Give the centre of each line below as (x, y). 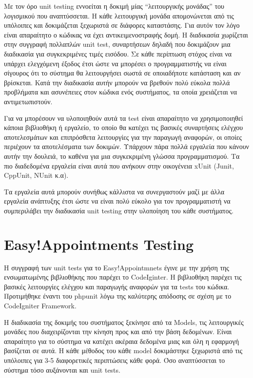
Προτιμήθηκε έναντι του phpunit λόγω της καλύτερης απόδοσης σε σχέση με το (118, 296)
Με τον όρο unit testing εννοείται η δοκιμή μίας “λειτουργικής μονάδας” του (114, 6)
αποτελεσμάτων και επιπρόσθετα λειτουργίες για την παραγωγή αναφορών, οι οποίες (123, 137)
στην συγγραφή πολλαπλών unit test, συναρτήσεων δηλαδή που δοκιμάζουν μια (117, 44)
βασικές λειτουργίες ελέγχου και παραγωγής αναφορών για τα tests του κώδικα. (117, 286)
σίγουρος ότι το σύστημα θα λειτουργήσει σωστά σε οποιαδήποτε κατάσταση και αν (122, 73)
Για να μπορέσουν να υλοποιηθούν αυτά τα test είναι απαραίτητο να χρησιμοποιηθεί (124, 118)
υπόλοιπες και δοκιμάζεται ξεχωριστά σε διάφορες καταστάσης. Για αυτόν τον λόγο (122, 25)
